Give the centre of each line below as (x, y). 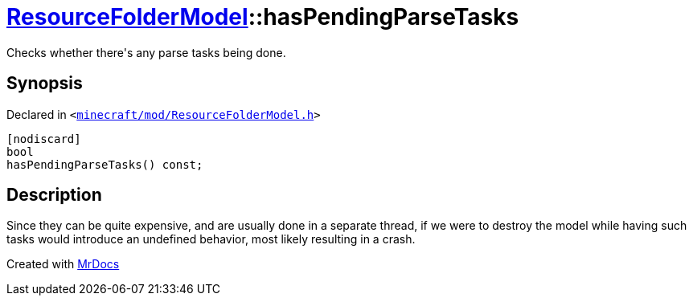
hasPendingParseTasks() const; (105, 164)
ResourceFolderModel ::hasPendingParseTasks (263, 17)
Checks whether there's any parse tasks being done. (146, 52)
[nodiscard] (44, 139)
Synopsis (45, 84)
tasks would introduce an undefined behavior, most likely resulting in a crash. (211, 239)
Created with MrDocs (63, 264)
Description (54, 195)
